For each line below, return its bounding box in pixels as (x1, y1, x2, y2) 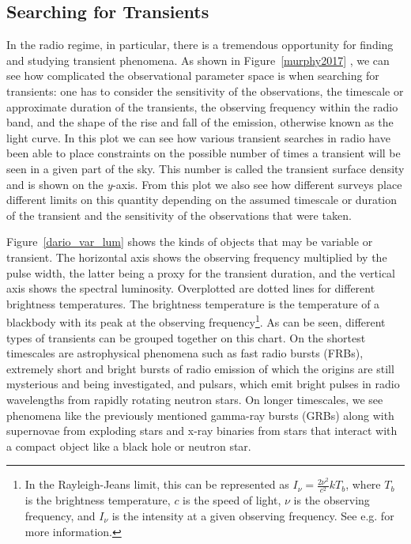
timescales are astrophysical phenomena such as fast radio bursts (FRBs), (6, 345, 364, 361)
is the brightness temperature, (25, 492, 171, 508)
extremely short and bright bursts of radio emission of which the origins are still (6, 360, 394, 376)
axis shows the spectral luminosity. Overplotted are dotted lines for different (6, 280, 375, 297)
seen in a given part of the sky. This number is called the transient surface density (6, 160, 405, 176)
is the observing (293, 492, 370, 508)
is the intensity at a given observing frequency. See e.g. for (111, 508, 394, 524)
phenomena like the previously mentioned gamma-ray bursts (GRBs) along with (6, 406, 394, 423)
